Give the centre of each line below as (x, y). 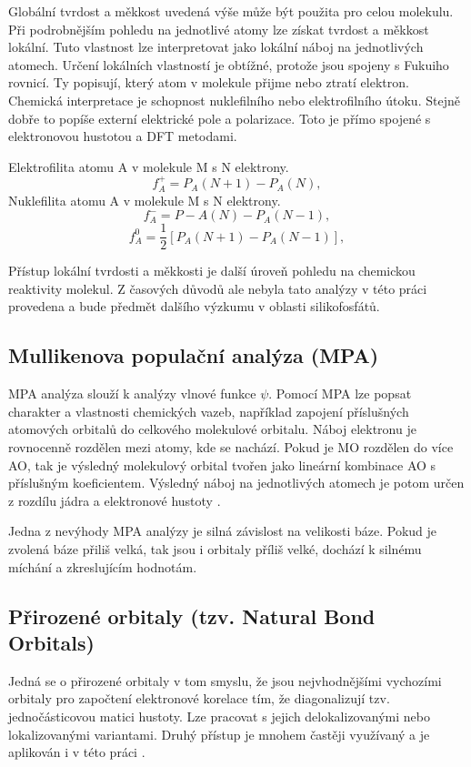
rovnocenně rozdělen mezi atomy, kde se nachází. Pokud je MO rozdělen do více (231, 447)
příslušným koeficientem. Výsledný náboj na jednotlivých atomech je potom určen (236, 483)
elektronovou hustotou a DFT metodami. (123, 136)
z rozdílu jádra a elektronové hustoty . (115, 500)
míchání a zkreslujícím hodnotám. (103, 566)
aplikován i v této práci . (77, 752)
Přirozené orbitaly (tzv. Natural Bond (192, 616)
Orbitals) (51, 642)
